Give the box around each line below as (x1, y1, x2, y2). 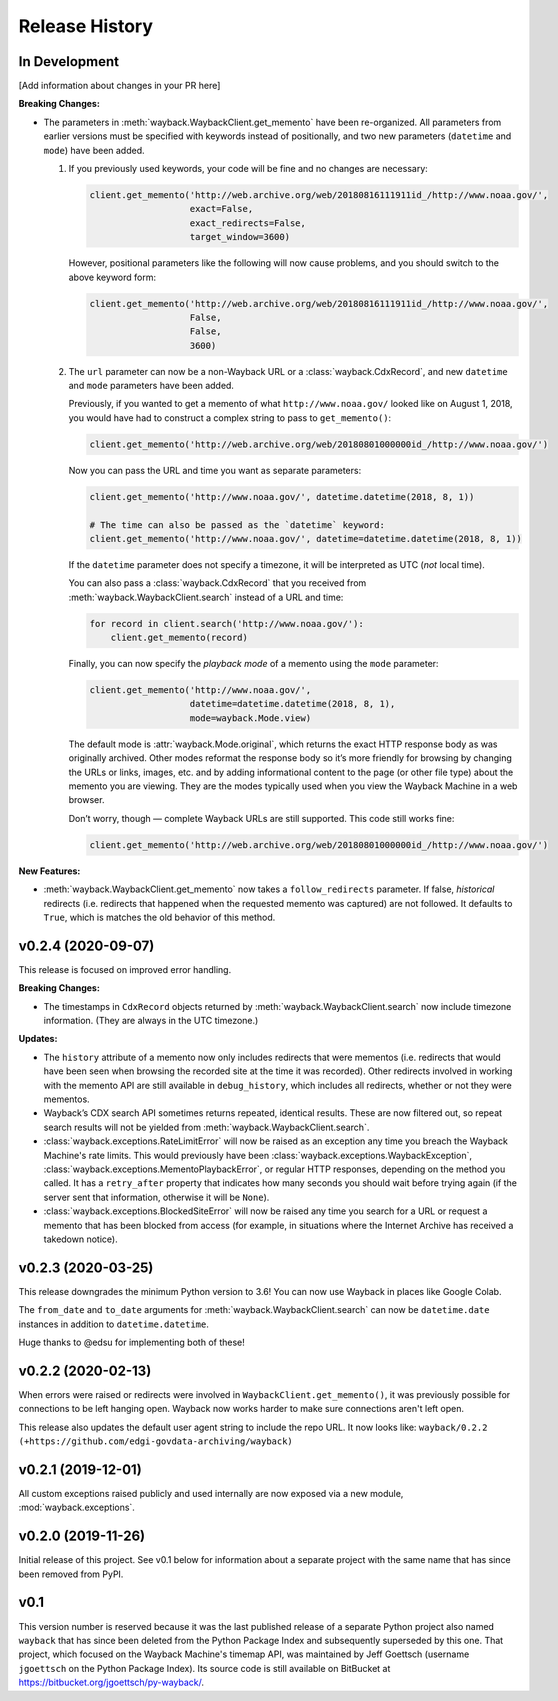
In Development (18, 53, 120, 70)
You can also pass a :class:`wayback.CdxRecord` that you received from (68, 577, 367, 589)
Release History (18, 15, 154, 37)
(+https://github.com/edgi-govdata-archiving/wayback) (18, 1436, 294, 1447)
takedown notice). (43, 1233, 119, 1245)
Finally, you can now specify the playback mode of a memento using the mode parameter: (68, 658, 439, 670)
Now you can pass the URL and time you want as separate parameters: (68, 464, 362, 476)
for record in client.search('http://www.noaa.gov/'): (89, 618, 364, 629)
